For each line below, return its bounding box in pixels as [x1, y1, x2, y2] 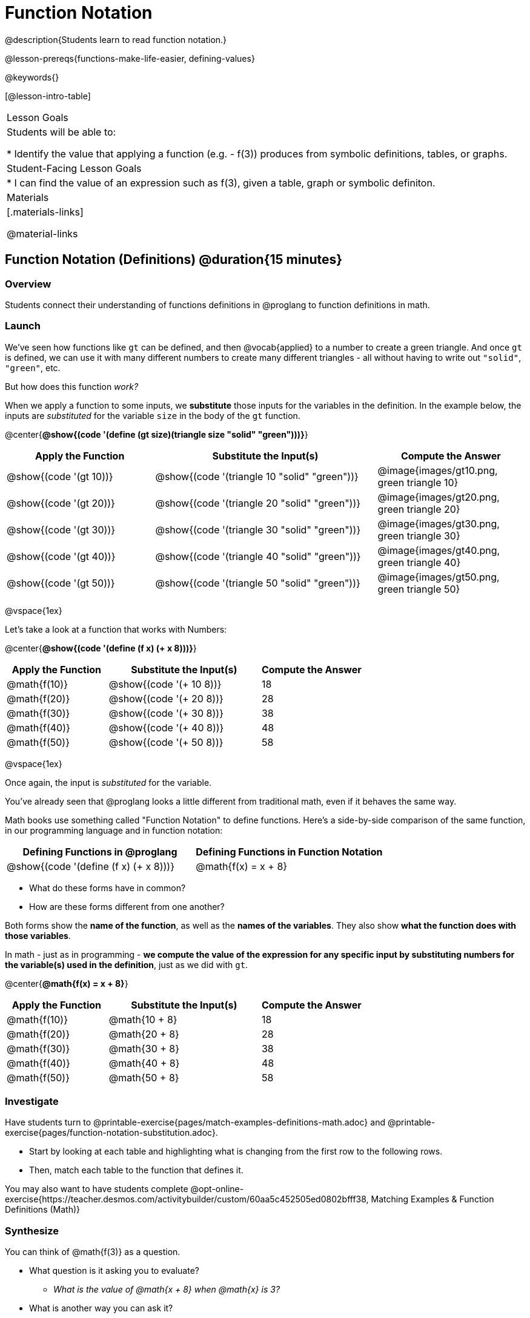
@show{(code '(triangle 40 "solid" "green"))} [155, 550, 361, 562]
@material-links [7, 227, 78, 240]
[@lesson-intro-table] [5, 90, 91, 101]
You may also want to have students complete [5, 1184, 188, 1194]
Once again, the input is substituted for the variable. [5, 777, 212, 788]
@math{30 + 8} [108, 1042, 180, 1055]
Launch [5, 320, 41, 332]
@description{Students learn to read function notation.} [5, 34, 227, 45]
